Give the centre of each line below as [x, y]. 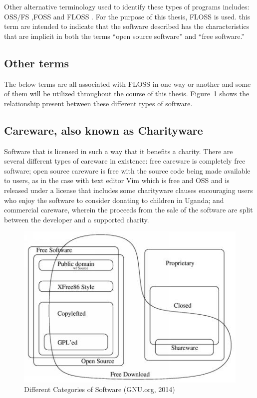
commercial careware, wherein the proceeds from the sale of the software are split [128, 210]
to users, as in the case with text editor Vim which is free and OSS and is [117, 180]
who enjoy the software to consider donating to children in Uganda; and [114, 200]
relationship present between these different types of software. [98, 103]
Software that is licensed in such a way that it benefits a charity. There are [119, 151]
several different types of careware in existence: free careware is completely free [125, 161]
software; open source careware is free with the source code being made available [127, 170]
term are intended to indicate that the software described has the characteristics [127, 26]
